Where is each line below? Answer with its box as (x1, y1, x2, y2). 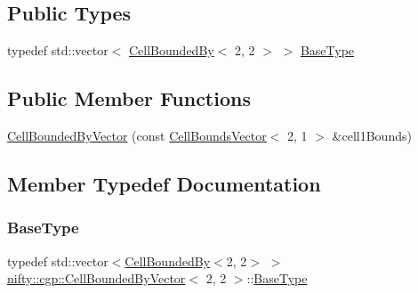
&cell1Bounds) (332, 126, 412, 144)
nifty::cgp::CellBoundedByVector (7, 269, 186, 288)
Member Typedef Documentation (7, 169, 321, 197)
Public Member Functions (7, 85, 251, 112)
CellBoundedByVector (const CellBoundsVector (7, 126, 267, 144)
